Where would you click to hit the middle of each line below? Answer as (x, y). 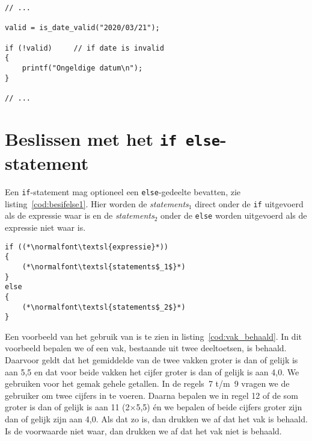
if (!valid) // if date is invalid (84, 48)
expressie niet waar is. (45, 227)
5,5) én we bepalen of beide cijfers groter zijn (219, 407)
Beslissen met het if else (113, 138)
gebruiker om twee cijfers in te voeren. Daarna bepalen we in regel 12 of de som (151, 395)
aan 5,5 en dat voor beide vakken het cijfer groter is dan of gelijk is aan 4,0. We (152, 371)
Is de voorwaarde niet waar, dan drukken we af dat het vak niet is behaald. (143, 430)
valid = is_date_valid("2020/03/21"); (82, 28)
